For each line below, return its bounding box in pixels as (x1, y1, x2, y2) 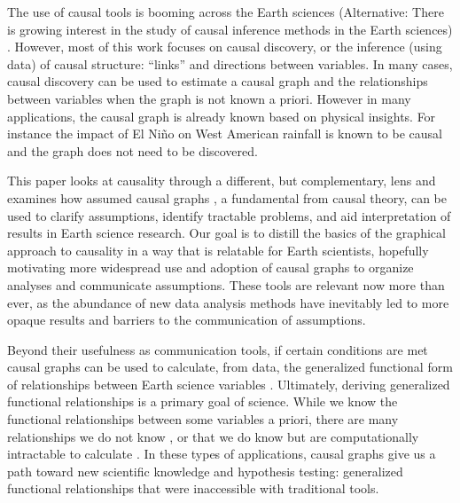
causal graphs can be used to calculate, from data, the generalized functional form (7, 358, 453, 376)
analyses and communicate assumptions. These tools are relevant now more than (7, 275, 445, 294)
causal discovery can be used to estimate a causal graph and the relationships (7, 72, 428, 90)
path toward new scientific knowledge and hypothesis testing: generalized (7, 461, 403, 480)
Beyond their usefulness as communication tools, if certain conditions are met (7, 340, 428, 358)
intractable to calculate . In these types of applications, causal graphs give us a (7, 444, 436, 463)
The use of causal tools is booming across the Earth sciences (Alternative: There (7, 3, 444, 20)
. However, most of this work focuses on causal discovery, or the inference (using (7, 37, 442, 56)
